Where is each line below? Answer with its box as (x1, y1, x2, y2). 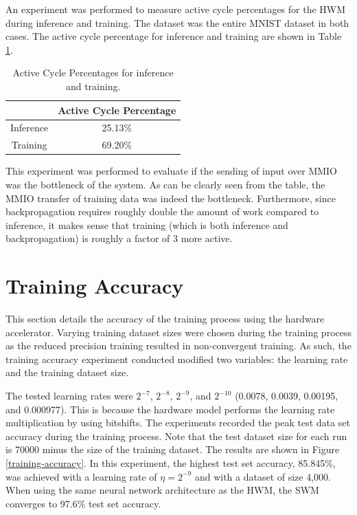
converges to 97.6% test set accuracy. (5, 496, 161, 510)
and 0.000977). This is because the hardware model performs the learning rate (5, 402, 335, 416)
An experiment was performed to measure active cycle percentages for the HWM (5, 2, 346, 16)
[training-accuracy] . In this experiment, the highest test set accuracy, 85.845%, (5, 455, 336, 470)
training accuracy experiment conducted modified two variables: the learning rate (5, 351, 348, 366)
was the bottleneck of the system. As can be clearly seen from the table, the (5, 177, 325, 191)
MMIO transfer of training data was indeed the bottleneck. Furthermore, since (5, 190, 336, 205)
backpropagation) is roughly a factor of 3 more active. (5, 231, 233, 245)
